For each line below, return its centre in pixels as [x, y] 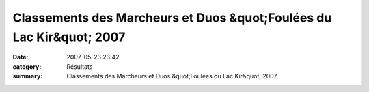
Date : [20, 57]
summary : [28, 76]
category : [27, 66]
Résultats [80, 66]
